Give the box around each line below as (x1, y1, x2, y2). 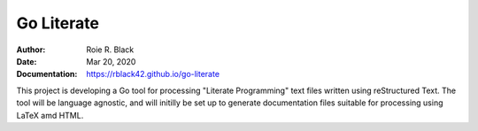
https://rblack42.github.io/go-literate (86, 69, 220, 80)
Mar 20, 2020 (86, 56, 136, 66)
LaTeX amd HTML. (16, 110, 84, 120)
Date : (16, 56, 37, 66)
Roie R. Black (86, 44, 135, 55)
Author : (16, 44, 46, 55)
